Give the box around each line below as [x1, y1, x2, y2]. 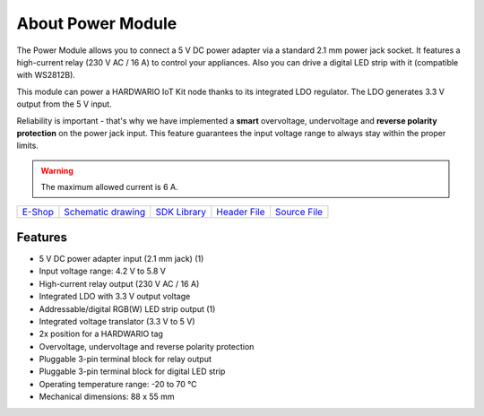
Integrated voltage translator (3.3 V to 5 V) [39, 316, 195, 326]
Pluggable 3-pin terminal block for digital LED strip [39, 366, 226, 377]
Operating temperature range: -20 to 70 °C [39, 378, 197, 389]
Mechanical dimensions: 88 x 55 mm [39, 391, 175, 403]
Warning [40, 165, 73, 176]
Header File [216, 206, 265, 219]
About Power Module [16, 13, 177, 33]
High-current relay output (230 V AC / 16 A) [39, 278, 200, 289]
